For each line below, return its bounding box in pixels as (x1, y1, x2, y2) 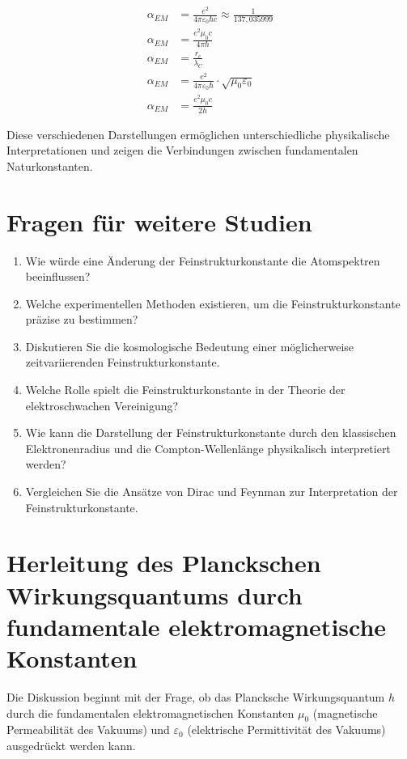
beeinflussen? (25, 268, 91, 285)
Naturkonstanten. (6, 157, 93, 174)
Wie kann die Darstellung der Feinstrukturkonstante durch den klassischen (25, 424, 396, 441)
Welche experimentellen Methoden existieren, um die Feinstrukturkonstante (25, 295, 401, 312)
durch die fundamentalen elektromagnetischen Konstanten (6, 704, 295, 721)
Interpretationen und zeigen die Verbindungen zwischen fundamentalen (6, 142, 358, 159)
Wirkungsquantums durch (6, 578, 303, 611)
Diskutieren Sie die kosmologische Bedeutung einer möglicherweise (25, 337, 354, 354)
